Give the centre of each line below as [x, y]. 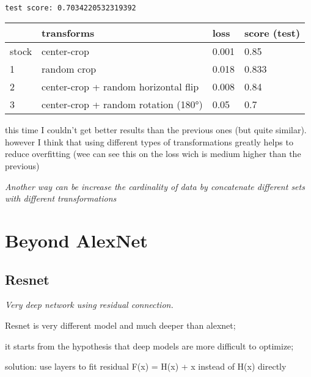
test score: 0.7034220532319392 [71, 8]
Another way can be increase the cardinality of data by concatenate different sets [155, 186]
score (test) [273, 33]
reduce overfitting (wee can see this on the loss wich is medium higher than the [153, 154]
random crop [69, 69]
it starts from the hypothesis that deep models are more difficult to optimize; [149, 346]
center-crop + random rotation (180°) [122, 104]
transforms [68, 33]
